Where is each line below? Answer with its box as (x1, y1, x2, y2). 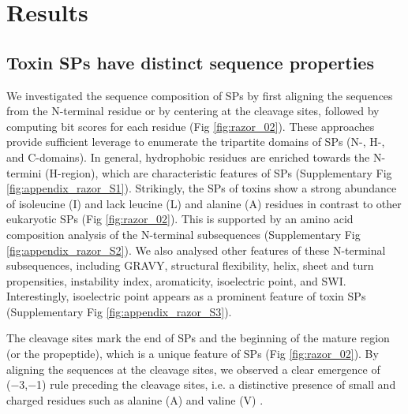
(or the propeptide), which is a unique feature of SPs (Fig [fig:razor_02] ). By (6, 345, 379, 362)
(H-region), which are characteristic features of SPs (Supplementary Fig (45, 164, 392, 181)
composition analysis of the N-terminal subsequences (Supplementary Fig (6, 226, 361, 242)
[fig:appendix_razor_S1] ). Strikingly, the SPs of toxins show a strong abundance (6, 180, 397, 196)
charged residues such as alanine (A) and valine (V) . (6, 391, 264, 408)
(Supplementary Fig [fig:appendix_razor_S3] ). (6, 303, 232, 319)
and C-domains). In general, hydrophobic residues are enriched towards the (6, 148, 370, 165)
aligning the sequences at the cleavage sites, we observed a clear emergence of (6, 360, 380, 377)
